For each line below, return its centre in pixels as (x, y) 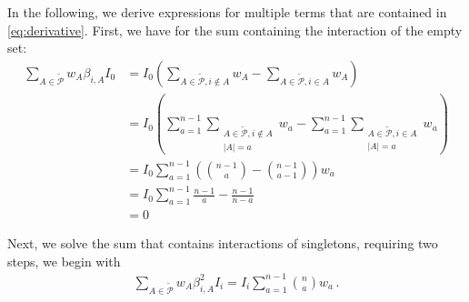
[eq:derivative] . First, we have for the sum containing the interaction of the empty (235, 30)
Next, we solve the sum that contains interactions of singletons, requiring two (223, 243)
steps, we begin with (64, 261)
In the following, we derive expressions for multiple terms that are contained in (227, 12)
